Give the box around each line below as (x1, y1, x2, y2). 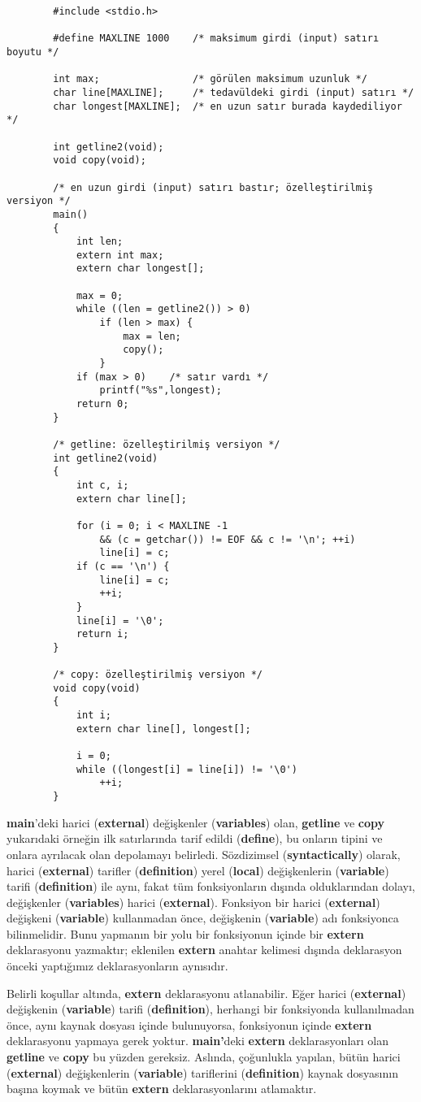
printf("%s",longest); (99, 384, 222, 397)
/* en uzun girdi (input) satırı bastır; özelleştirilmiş (53, 181, 374, 193)
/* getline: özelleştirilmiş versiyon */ (53, 439, 280, 450)
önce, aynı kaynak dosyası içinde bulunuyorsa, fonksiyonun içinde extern (7, 1016, 372, 1033)
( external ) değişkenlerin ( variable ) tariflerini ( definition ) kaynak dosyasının (7, 1064, 398, 1081)
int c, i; (76, 479, 129, 491)
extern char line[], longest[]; (76, 722, 251, 735)
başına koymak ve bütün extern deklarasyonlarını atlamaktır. (7, 1080, 317, 1097)
